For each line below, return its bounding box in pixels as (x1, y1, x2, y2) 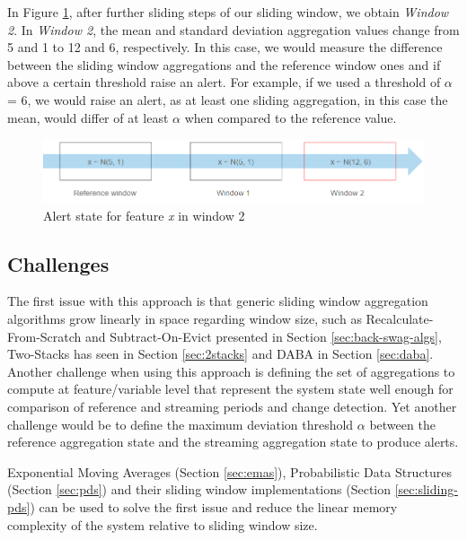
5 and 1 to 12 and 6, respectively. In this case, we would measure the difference (7, 38, 443, 57)
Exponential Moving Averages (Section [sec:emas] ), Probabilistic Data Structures (7, 462, 453, 481)
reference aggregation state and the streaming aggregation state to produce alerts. (7, 432, 459, 451)
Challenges (7, 249, 110, 277)
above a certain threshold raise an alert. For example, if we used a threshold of (7, 73, 441, 91)
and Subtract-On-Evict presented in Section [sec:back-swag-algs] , (84, 327, 442, 345)
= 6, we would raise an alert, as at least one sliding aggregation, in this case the (7, 90, 448, 109)
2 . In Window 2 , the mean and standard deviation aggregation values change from (7, 20, 460, 39)
